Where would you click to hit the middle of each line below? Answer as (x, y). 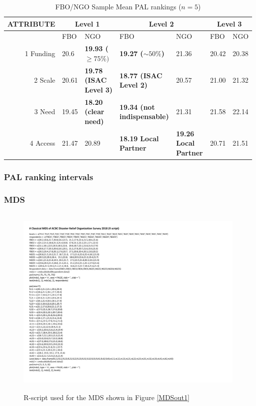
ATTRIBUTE (32, 23)
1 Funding (40, 53)
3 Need (45, 111)
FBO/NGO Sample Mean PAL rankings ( (118, 6)
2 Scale (45, 80)
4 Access (43, 143)
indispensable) (144, 116)
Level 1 (87, 23)
